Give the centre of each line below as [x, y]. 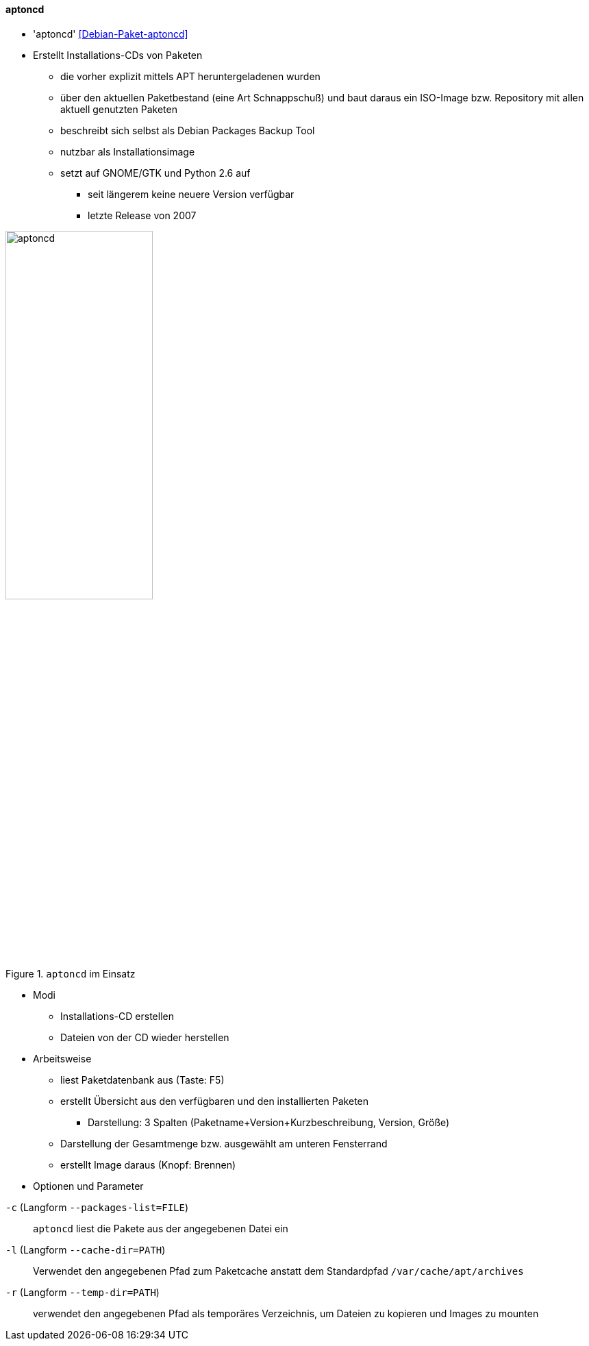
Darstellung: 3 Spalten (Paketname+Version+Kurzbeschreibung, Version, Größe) [269, 1122]
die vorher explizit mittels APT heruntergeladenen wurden [190, 76]
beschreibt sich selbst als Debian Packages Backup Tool [188, 130]
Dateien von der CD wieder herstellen [145, 1037]
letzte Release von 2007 [142, 215]
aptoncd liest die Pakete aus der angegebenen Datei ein [161, 1228]
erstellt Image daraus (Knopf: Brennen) [148, 1164]
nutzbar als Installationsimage [128, 151]
